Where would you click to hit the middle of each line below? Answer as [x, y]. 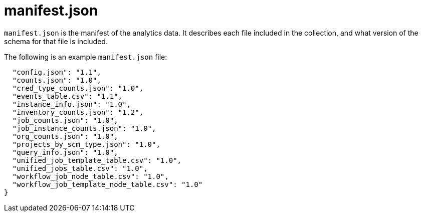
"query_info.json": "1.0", [65, 152]
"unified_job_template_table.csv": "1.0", [97, 160]
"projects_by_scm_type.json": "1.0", [86, 144]
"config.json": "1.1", [57, 72]
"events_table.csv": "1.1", [67, 96]
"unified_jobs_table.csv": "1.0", [80, 168]
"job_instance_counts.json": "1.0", [84, 128]
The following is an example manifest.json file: [86, 57]
